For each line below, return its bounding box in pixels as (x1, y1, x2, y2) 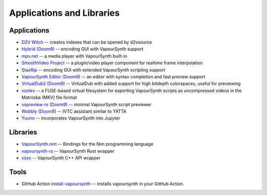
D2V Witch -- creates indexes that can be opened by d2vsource (21, 39, 152, 45)
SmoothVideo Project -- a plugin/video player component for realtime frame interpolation (21, 60, 203, 66)
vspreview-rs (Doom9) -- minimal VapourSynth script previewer (21, 101, 152, 107)
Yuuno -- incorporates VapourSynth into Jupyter (21, 115, 121, 121)
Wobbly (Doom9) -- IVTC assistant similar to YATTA (21, 108, 127, 114)
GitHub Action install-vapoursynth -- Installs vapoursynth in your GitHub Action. (21, 181, 184, 187)
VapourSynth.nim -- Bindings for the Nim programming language (21, 141, 153, 147)
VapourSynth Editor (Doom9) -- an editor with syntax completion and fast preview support (21, 74, 206, 80)
